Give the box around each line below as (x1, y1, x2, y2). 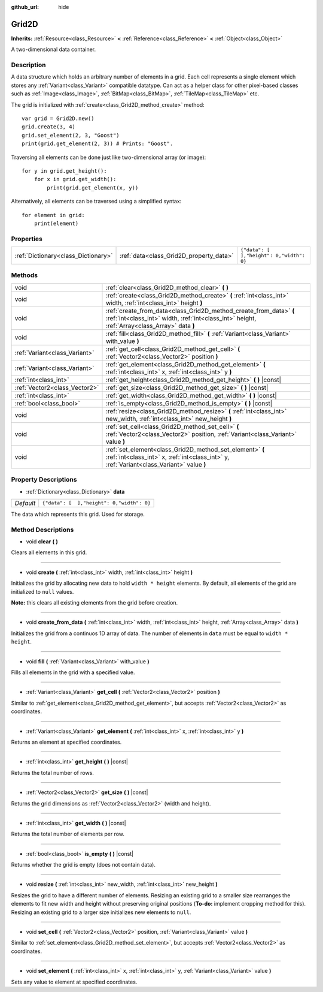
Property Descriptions (11, 476, 77, 484)
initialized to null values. (11, 588, 74, 595)
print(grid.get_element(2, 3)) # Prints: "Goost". (22, 140, 173, 147)
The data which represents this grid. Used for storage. (11, 510, 145, 518)
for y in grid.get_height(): (22, 167, 107, 174)
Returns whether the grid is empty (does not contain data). (11, 861, 156, 868)
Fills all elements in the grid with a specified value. (11, 669, 135, 676)
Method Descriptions (11, 525, 74, 534)
